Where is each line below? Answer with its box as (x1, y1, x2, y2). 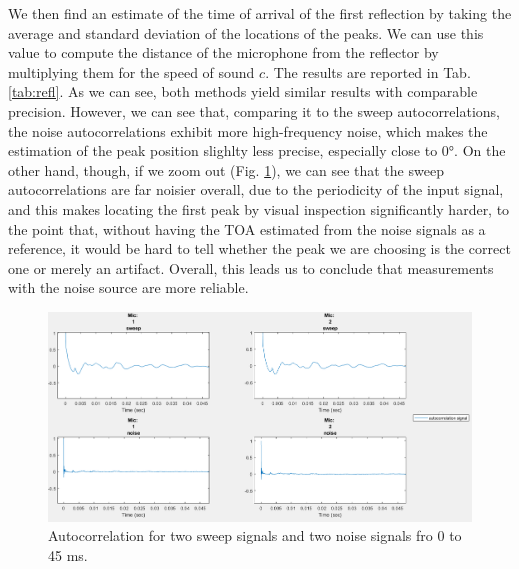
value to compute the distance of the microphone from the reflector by (8, 42, 439, 63)
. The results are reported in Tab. (265, 61, 471, 82)
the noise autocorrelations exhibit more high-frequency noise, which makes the (8, 120, 488, 141)
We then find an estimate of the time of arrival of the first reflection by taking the (8, 3, 512, 23)
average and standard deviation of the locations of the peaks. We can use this (8, 22, 484, 43)
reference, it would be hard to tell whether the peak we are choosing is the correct (8, 238, 511, 259)
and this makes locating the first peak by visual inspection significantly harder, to (8, 198, 510, 219)
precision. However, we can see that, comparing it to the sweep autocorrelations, (8, 100, 500, 121)
